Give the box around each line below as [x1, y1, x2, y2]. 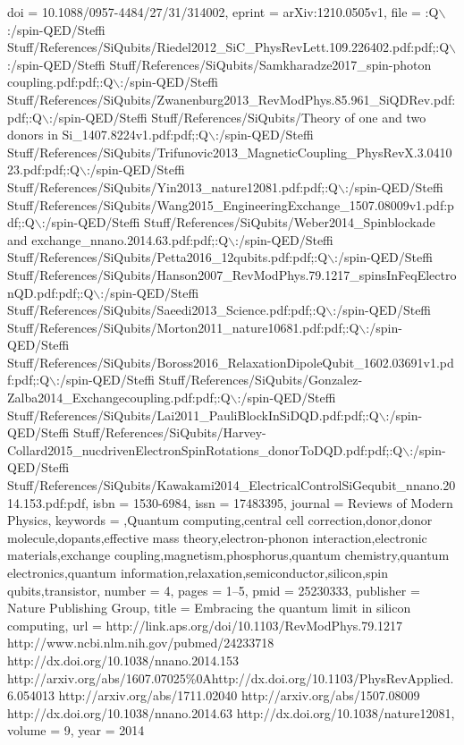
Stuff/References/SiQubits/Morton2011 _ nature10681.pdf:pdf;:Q [7, 317, 359, 336]
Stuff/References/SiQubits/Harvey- [72, 423, 266, 442]
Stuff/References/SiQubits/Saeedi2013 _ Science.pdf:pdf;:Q [7, 301, 326, 319]
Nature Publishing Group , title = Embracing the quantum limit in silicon [7, 598, 411, 617]
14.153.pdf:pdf [7, 493, 86, 512]
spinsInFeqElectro [359, 265, 457, 284]
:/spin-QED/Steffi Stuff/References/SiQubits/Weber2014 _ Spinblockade [41, 213, 435, 232]
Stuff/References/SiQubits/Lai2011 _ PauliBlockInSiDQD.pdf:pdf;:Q [7, 405, 379, 424]
